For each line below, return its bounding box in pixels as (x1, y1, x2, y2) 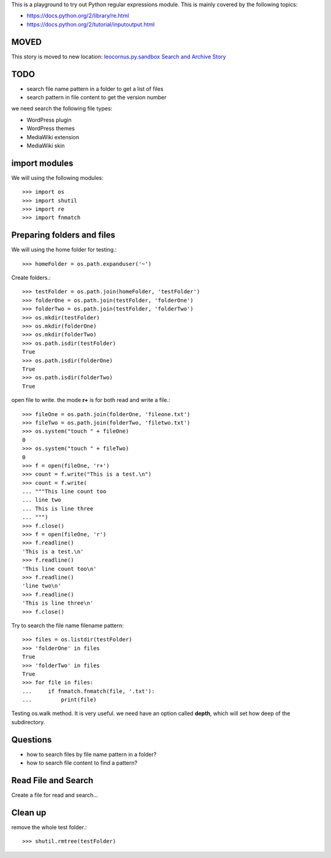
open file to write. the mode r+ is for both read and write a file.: (11, 396, 170, 404)
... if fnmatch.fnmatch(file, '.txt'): (22, 687, 155, 695)
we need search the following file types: (11, 105, 113, 112)
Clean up (11, 807, 47, 817)
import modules (11, 158, 74, 168)
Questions (11, 734, 52, 745)
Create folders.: (11, 274, 51, 282)
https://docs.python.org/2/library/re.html (26, 12, 129, 20)
